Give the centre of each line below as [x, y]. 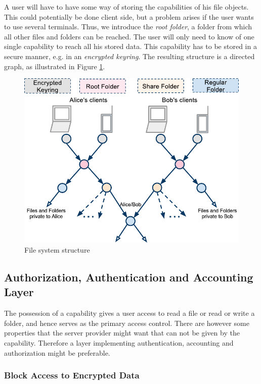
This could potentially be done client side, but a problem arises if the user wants [129, 16]
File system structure [57, 249]
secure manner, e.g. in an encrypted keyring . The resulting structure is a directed [129, 56]
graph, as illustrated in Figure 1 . [55, 66]
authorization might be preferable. [57, 352]
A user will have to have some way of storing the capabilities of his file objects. [126, 7]
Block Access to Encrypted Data [72, 375]
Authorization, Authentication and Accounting [129, 277]
